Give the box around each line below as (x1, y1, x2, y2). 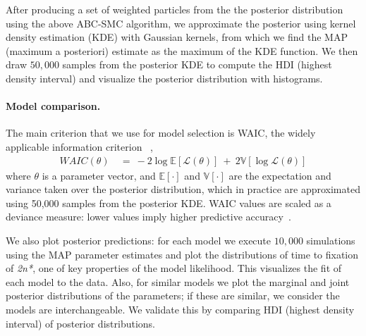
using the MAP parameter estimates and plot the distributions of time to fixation (6, 247, 359, 261)
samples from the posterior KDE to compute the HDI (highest (62, 57, 332, 72)
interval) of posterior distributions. (6, 316, 155, 330)
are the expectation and (228, 168, 331, 182)
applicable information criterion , (6, 139, 154, 154)
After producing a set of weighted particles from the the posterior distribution (6, 2, 343, 16)
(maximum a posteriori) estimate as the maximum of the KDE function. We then (6, 43, 358, 58)
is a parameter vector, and (42, 168, 156, 182)
